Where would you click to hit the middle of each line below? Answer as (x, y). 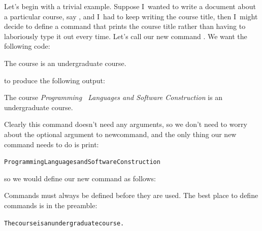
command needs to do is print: (52, 144)
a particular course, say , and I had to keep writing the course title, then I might (131, 16)
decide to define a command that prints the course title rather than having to (125, 26)
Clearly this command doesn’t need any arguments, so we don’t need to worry (126, 124)
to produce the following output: (55, 80)
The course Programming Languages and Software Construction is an (113, 97)
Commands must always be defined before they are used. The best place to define (131, 195)
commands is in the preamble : (51, 205)
